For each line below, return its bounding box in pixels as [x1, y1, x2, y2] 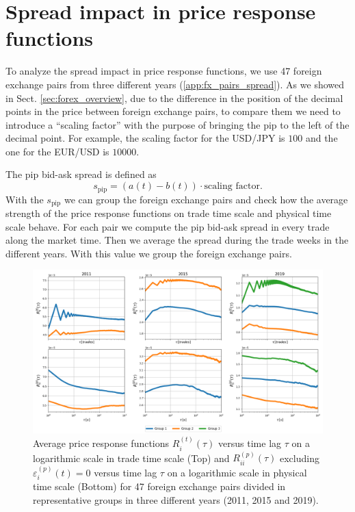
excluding [280, 450, 319, 465]
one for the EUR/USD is [5, 144, 109, 158]
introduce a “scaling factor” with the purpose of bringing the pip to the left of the [5, 117, 350, 131]
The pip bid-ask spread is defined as [5, 167, 157, 181]
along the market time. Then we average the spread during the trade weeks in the [5, 233, 349, 247]
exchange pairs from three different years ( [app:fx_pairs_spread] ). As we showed [5, 77, 345, 91]
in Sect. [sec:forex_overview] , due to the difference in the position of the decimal [5, 90, 343, 105]
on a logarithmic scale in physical [167, 465, 307, 479]
